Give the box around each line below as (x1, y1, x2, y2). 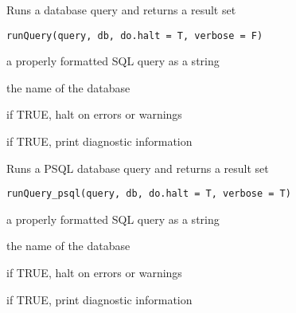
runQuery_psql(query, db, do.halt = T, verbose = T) (6, 188, 291, 200)
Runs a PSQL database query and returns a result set (6, 159, 269, 176)
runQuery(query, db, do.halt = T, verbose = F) (6, 29, 263, 41)
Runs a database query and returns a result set (6, 2, 236, 18)
